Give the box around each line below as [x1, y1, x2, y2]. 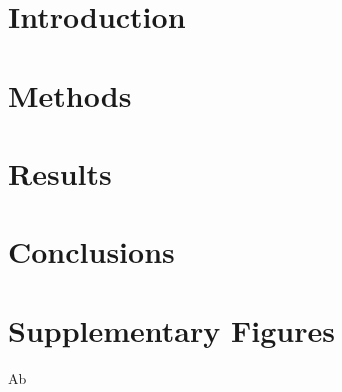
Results [8, 152, 112, 193]
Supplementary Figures [8, 309, 335, 350]
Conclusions [8, 231, 175, 272]
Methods [8, 74, 132, 115]
